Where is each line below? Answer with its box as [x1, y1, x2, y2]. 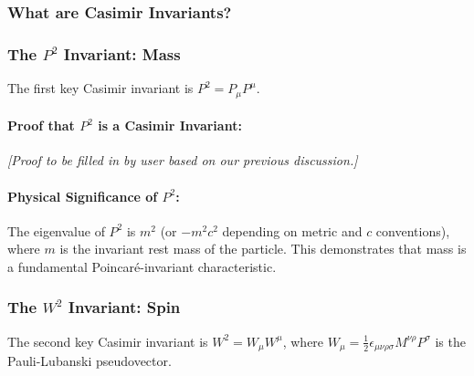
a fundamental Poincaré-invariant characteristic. [7, 256, 277, 276]
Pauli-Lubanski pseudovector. [7, 351, 172, 371]
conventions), [375, 221, 450, 240]
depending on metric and [222, 221, 363, 240]
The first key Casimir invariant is [7, 78, 194, 98]
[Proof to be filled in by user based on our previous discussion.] [7, 151, 358, 170]
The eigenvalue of [7, 221, 105, 240]
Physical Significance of [7, 186, 158, 205]
